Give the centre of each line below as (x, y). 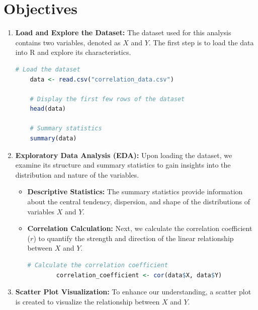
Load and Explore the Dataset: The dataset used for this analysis (123, 32)
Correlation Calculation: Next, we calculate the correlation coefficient (140, 228)
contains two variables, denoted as (68, 42)
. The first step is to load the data (201, 42)
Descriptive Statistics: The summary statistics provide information (135, 191)
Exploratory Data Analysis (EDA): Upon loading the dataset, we (124, 155)
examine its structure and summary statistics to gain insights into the (123, 165)
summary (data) (53, 139)
